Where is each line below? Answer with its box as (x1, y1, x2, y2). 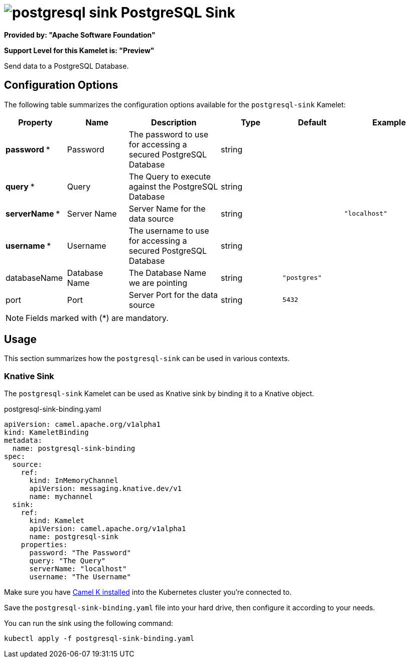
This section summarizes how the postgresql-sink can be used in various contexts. (4, 354, 290, 363)
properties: (21, 541, 68, 549)
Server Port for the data (128, 289, 218, 300)
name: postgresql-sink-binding (12, 444, 135, 453)
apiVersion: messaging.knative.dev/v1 (29, 484, 182, 493)
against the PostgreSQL (128, 181, 218, 192)
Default (298, 117, 327, 127)
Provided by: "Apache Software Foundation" (4, 30, 156, 39)
